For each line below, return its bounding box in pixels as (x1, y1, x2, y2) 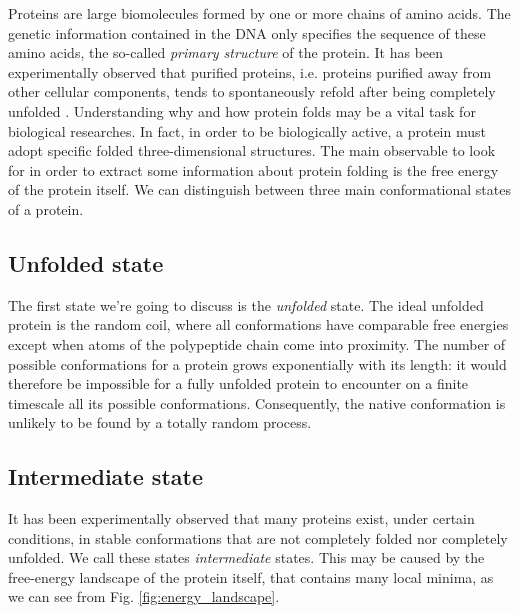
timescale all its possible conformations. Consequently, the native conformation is (8, 392, 506, 413)
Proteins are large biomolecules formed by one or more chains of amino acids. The (8, 3, 511, 23)
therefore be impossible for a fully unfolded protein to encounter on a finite (8, 373, 469, 394)
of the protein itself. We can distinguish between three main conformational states (8, 179, 511, 200)
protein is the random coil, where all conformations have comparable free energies (8, 314, 509, 335)
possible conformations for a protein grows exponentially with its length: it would (8, 353, 507, 374)
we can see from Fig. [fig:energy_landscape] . (8, 586, 280, 607)
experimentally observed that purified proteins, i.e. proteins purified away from (8, 61, 492, 82)
